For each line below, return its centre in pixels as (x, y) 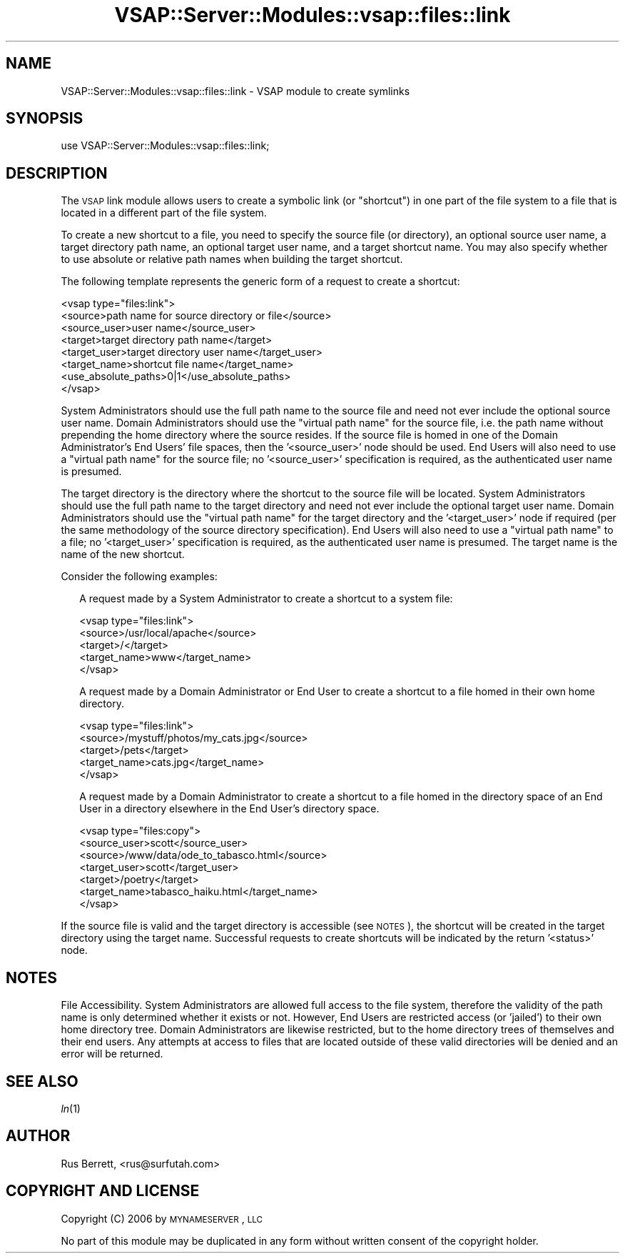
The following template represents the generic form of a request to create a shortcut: (260, 282)
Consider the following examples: (139, 577)
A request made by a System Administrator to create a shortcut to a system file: (266, 599)
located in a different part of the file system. (164, 213)
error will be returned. (112, 1054)
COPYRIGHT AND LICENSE (103, 1191)
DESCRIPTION (57, 173)
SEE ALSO (42, 1081)
